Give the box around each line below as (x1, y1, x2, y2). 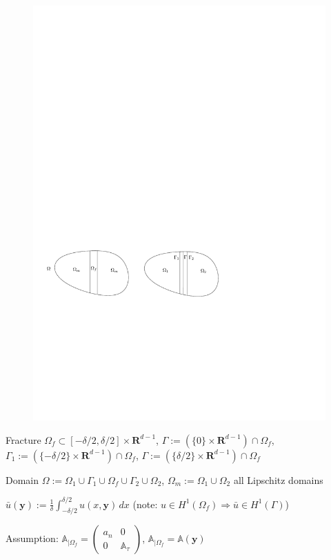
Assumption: (6, 531, 59, 545)
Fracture (6, 432, 41, 447)
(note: (132, 496, 158, 511)
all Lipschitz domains (233, 472, 323, 487)
